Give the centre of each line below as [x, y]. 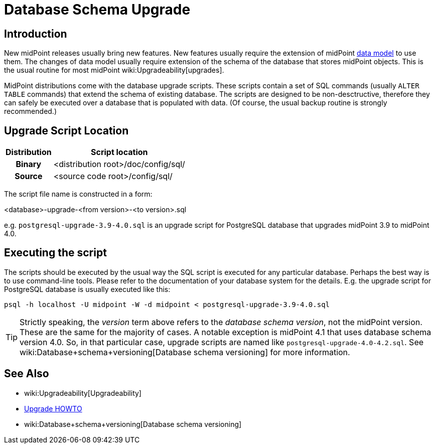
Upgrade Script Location [66, 130]
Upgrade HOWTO [53, 408]
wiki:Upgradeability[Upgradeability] [83, 393]
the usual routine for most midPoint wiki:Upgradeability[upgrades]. [114, 70]
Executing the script [55, 253]
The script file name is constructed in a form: [78, 194]
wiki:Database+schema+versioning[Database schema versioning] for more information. [185, 352]
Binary [29, 164]
